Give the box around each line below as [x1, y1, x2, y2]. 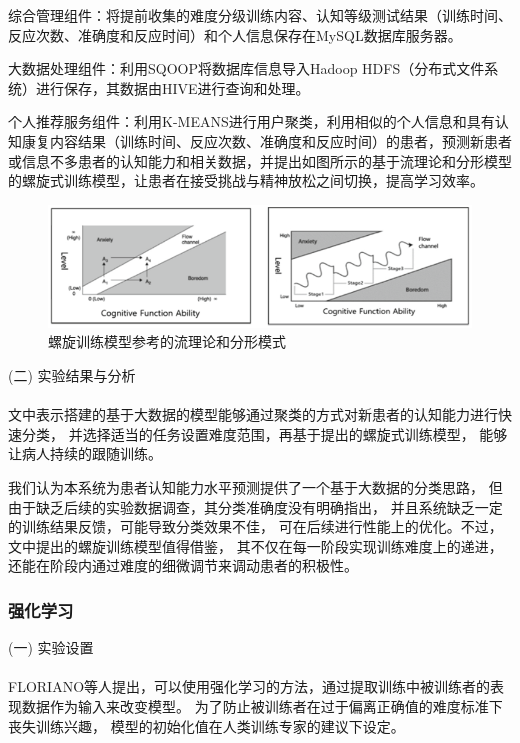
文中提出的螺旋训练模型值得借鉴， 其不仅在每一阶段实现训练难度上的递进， [8, 535, 503, 556]
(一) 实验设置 [8, 637, 94, 658]
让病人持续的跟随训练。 [8, 443, 162, 464]
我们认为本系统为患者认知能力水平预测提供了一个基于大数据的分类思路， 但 [8, 476, 503, 497]
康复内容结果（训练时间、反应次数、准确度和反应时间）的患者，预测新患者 [21, 130, 512, 151]
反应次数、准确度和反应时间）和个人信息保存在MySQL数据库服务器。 [8, 24, 462, 45]
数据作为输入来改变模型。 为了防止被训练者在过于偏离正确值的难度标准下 [21, 695, 503, 716]
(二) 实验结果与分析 [8, 364, 136, 385]
